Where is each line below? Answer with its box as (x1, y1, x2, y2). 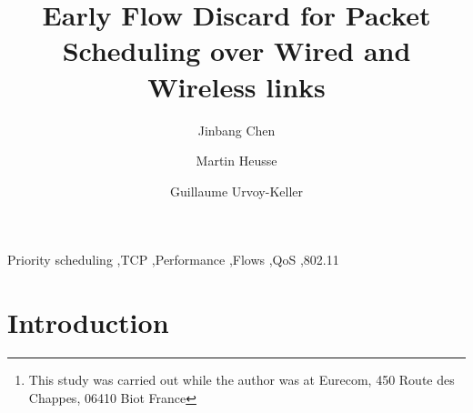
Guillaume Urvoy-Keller (169, 181, 304, 200)
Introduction (7, 304, 169, 341)
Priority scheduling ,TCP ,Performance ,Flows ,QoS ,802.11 (7, 250, 339, 269)
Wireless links (147, 67, 326, 105)
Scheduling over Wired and (62, 32, 411, 69)
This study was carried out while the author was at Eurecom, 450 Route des (28, 370, 455, 388)
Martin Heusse (196, 151, 277, 170)
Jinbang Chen (197, 120, 276, 139)
